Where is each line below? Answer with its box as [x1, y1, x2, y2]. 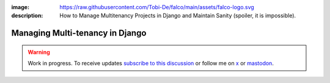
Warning [28, 48, 50, 56]
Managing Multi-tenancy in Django [11, 28, 147, 38]
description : [11, 12, 43, 20]
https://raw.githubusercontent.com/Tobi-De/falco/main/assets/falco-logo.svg [59, 4, 255, 10]
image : [11, 4, 30, 10]
